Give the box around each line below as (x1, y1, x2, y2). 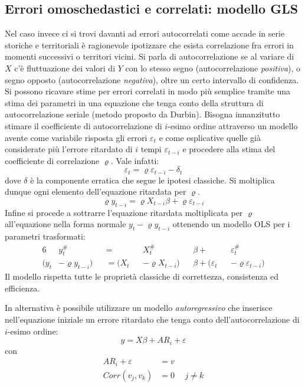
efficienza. (5, 281, 40, 294)
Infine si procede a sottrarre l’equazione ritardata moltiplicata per (5, 206, 243, 218)
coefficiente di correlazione (5, 154, 100, 166)
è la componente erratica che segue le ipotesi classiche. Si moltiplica (30, 173, 275, 186)
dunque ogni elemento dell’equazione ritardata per (5, 185, 186, 198)
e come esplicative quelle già (159, 131, 261, 143)
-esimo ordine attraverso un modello (168, 119, 298, 132)
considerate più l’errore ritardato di (5, 143, 133, 155)
